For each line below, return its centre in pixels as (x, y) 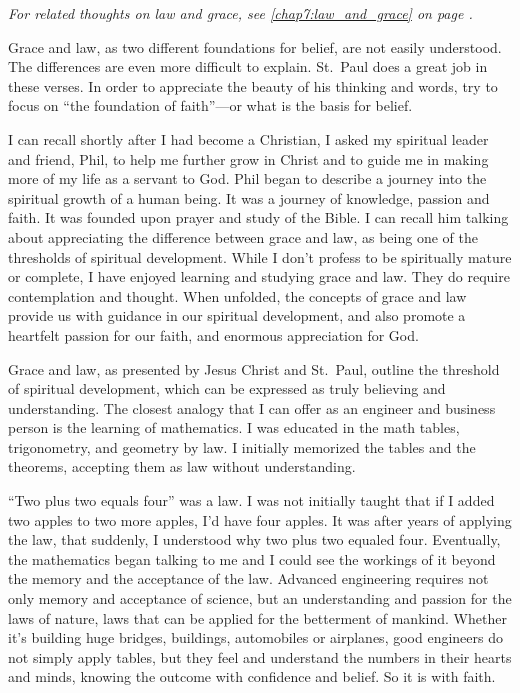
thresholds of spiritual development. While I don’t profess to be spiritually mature (260, 256)
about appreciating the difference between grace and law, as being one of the (243, 236)
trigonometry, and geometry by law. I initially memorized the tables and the (242, 446)
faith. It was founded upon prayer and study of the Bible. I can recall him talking (258, 217)
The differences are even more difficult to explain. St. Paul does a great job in (248, 66)
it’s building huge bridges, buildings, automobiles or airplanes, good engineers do (255, 637)
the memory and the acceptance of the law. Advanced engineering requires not (248, 578)
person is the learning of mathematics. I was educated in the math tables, (234, 427)
